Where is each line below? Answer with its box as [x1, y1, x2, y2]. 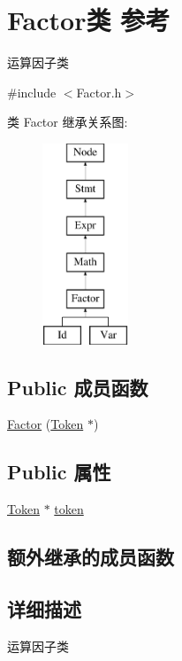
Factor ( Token [7, 415, 84, 433]
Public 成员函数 [7, 373, 148, 400]
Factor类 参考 [7, 2, 171, 38]
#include [7, 82, 57, 101]
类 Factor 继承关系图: [7, 113, 128, 131]
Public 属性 [7, 458, 111, 486]
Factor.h [76, 82, 122, 101]
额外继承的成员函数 [7, 543, 174, 571]
